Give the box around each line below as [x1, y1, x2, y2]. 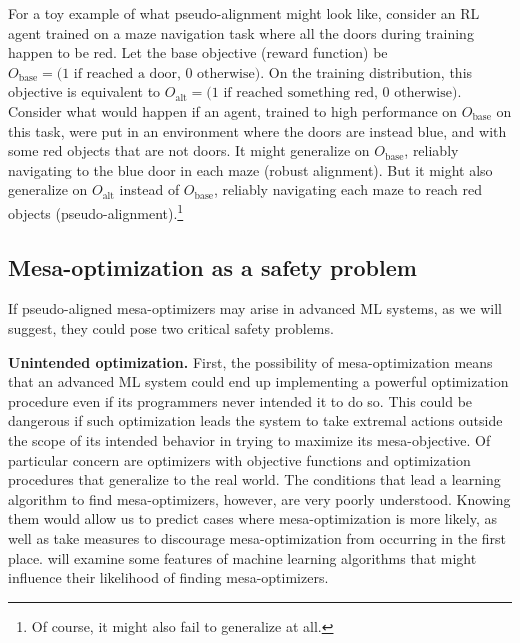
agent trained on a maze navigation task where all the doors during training [8, 22, 474, 43]
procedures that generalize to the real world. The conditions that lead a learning [8, 469, 501, 490]
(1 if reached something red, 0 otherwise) [206, 86, 458, 101]
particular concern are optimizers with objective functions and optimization [8, 449, 471, 470]
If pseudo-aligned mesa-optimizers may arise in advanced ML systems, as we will [8, 298, 502, 319]
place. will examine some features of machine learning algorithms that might [8, 547, 477, 568]
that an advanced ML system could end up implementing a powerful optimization [8, 371, 509, 392]
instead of [119, 179, 180, 200]
